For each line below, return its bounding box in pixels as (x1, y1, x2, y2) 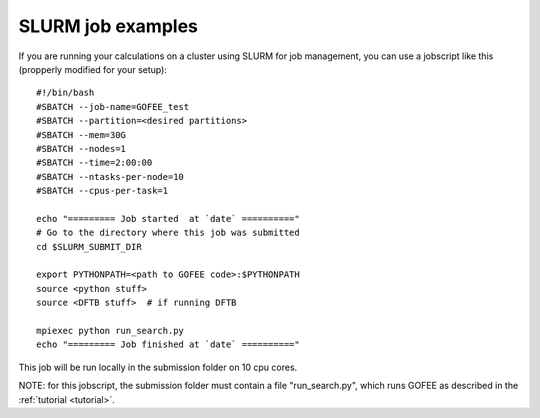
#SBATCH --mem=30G (36, 129, 127, 140)
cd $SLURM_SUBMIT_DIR (36, 241, 142, 252)
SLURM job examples (18, 15, 199, 37)
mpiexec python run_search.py (36, 325, 185, 336)
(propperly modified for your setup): (18, 63, 167, 75)
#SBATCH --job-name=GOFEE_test (36, 101, 190, 112)
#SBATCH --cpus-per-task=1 (36, 185, 169, 197)
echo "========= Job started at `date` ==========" (36, 213, 300, 224)
